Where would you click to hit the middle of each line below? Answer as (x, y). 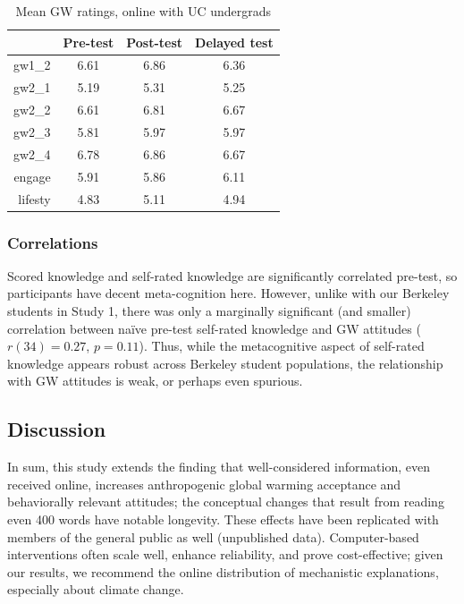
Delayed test (234, 42)
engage (32, 176)
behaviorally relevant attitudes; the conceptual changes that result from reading (226, 502)
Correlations (53, 242)
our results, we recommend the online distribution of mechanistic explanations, (223, 571)
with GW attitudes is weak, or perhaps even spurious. (155, 381)
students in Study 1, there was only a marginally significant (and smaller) (209, 311)
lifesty (34, 198)
